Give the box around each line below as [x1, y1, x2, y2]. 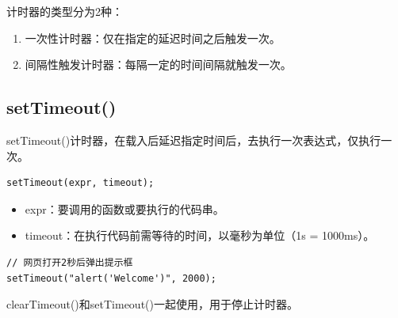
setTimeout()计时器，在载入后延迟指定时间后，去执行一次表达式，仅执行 [6, 131, 381, 148]
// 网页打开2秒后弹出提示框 [6, 256, 133, 268]
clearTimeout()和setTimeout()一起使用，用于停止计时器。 [6, 296, 298, 312]
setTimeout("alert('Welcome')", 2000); [6, 272, 216, 284]
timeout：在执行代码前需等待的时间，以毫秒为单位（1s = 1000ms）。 [25, 227, 375, 244]
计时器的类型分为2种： [6, 3, 123, 19]
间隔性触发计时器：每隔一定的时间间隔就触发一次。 [25, 56, 292, 73]
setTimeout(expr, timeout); [6, 177, 155, 189]
